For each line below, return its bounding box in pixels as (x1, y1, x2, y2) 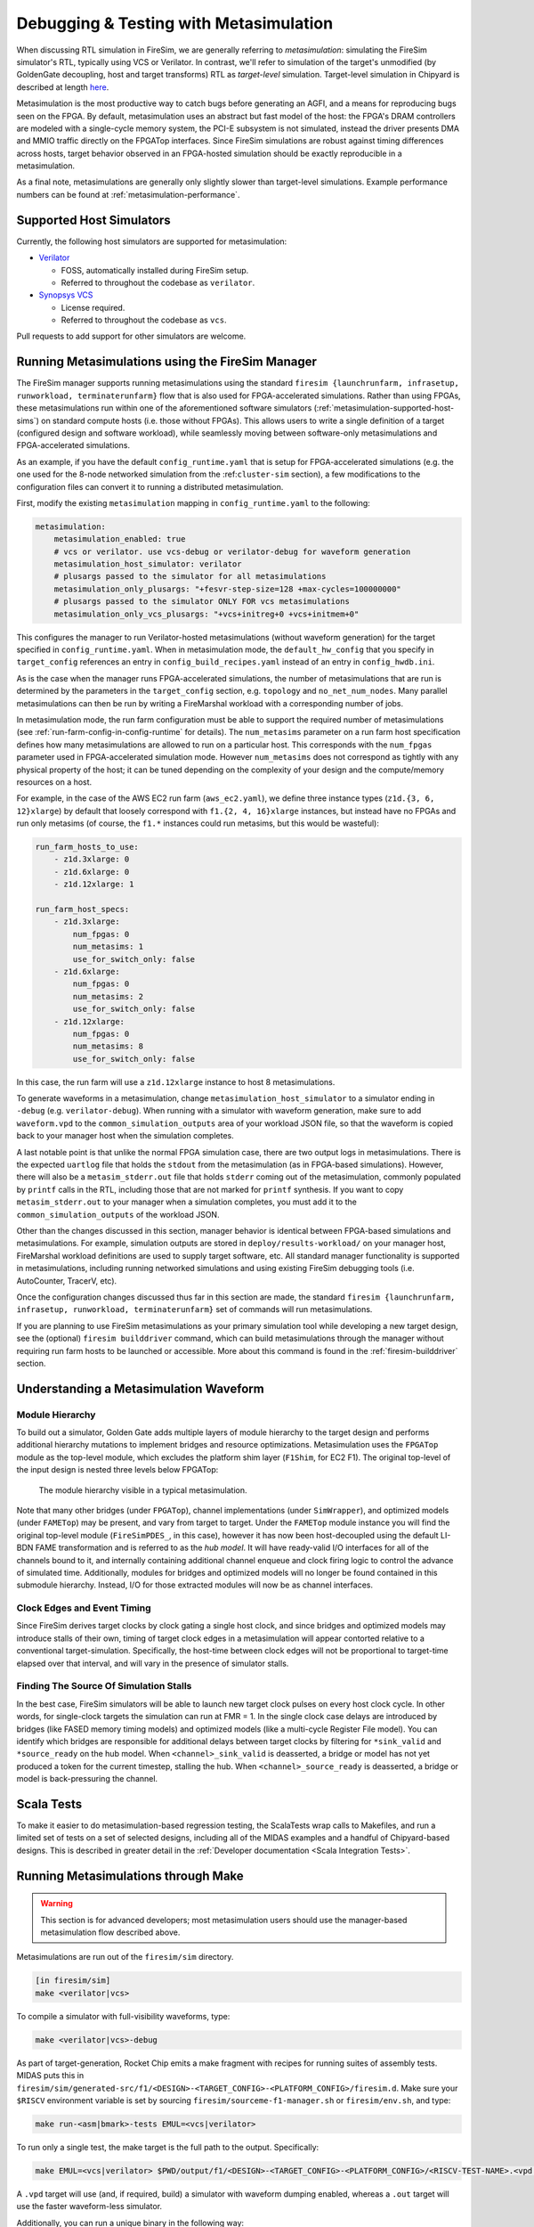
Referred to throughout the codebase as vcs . (61, 314, 227, 325)
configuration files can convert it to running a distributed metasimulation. (16, 481, 284, 492)
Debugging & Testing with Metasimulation (16, 13, 334, 33)
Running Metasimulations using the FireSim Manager (16, 355, 318, 370)
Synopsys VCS (38, 290, 93, 300)
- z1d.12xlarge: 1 (53, 879, 134, 890)
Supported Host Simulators (16, 212, 171, 227)
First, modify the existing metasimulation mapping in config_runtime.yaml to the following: (16, 497, 371, 508)
